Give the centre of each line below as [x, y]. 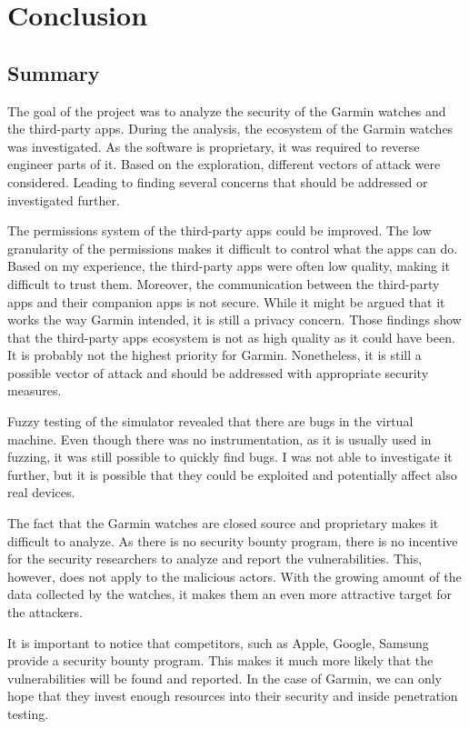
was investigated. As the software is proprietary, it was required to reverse [214, 146]
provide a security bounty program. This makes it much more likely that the [220, 660]
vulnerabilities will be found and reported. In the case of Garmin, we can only [225, 678]
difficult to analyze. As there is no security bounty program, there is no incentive [233, 540]
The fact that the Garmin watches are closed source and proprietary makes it [223, 523]
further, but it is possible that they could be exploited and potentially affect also [232, 474]
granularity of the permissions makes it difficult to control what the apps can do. [233, 248]
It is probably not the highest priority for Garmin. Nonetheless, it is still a [215, 355]
